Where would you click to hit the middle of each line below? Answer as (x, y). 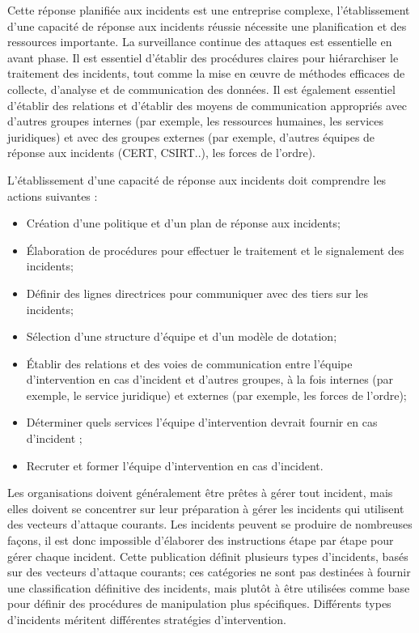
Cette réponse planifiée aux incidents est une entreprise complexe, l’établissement (209, 10)
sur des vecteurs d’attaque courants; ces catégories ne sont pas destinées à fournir (209, 572)
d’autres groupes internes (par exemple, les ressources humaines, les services (195, 121)
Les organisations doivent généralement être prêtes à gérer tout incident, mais (200, 493)
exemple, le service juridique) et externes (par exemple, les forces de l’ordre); (216, 395)
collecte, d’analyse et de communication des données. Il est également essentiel (201, 89)
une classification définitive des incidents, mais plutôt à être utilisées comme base (209, 587)
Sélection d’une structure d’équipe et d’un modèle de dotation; (182, 336)
